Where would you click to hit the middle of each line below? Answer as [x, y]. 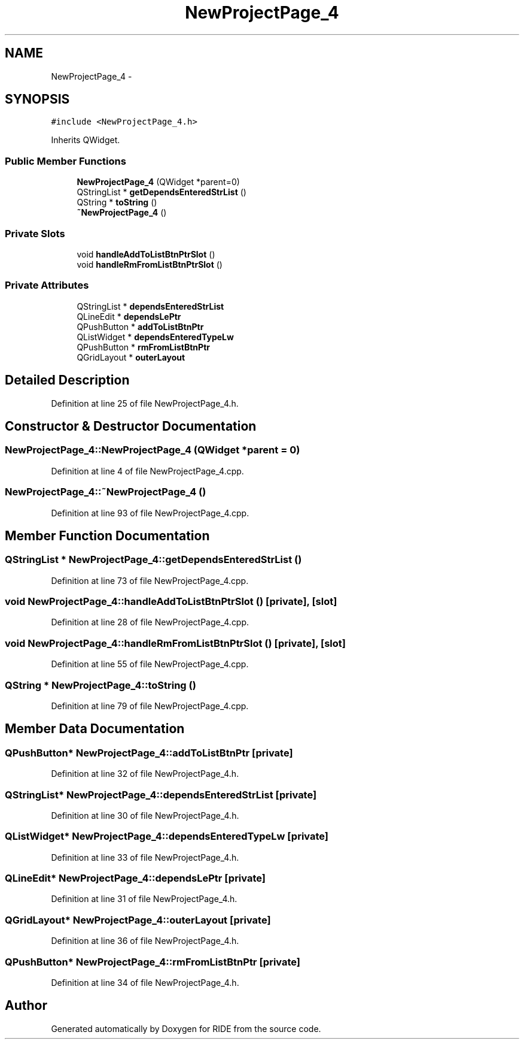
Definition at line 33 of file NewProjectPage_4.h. [145, 857]
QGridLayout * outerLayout [131, 357]
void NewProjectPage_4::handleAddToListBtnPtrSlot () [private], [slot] [171, 602]
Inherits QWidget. [86, 140]
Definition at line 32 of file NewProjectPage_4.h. [145, 774]
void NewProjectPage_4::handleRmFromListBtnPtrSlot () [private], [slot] [175, 643]
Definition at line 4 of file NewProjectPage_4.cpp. [147, 471]
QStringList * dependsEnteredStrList [150, 306]
